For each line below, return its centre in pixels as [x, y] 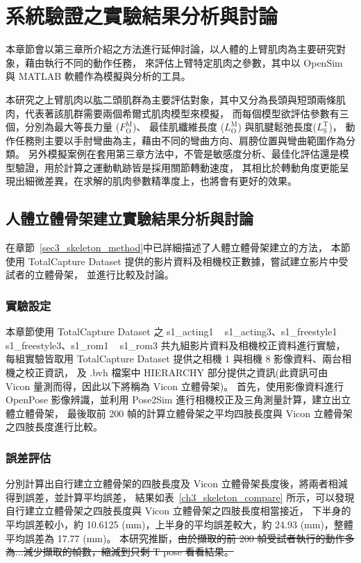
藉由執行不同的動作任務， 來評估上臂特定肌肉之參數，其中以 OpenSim [184, 62]
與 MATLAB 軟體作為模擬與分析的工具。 [98, 76]
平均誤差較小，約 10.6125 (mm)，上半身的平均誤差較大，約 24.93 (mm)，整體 [179, 524]
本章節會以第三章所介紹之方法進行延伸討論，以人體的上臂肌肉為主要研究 [171, 49]
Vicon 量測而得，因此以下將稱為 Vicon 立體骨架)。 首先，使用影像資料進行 [175, 386]
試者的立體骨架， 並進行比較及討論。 [90, 275]
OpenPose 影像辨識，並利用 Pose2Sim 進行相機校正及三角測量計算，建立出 [174, 400]
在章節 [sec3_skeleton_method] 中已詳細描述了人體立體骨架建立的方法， [167, 247]
